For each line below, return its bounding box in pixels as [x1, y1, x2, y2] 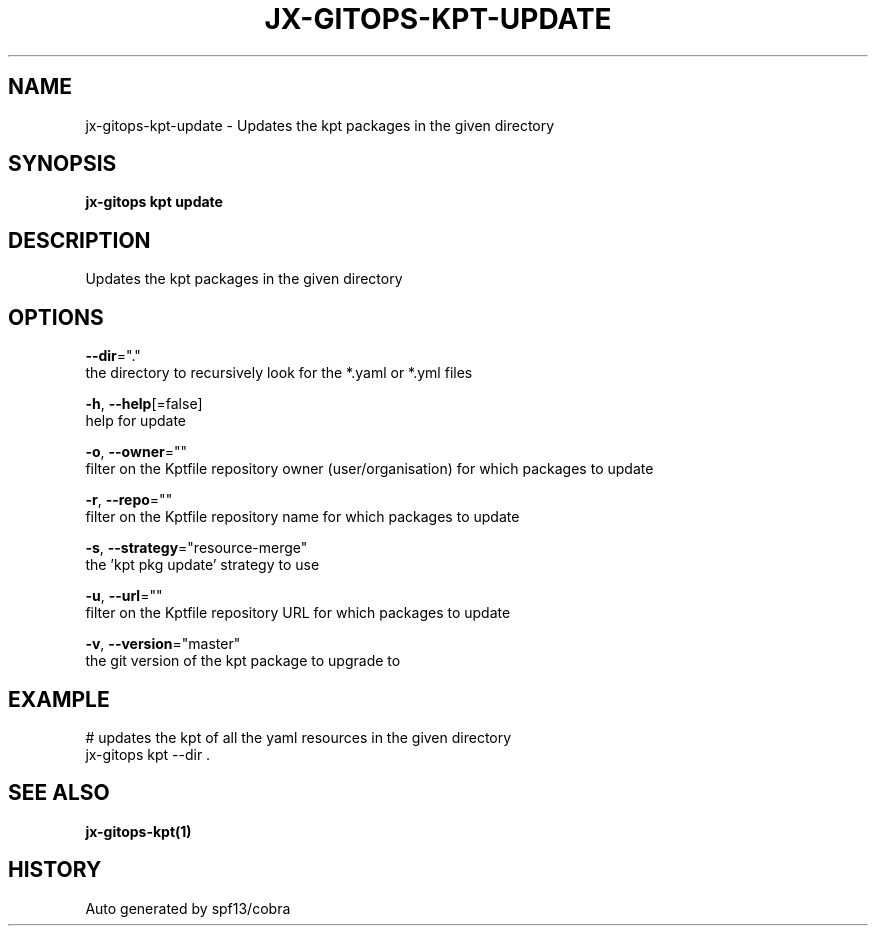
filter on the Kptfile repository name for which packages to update [85, 508, 520, 526]
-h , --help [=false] [85, 395, 203, 413]
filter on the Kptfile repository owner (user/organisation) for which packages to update [85, 460, 654, 478]
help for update [85, 412, 186, 430]
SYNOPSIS [8, 151, 117, 177]
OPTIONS [8, 304, 104, 330]
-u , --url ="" [85, 587, 163, 605]
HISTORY [8, 857, 102, 883]
